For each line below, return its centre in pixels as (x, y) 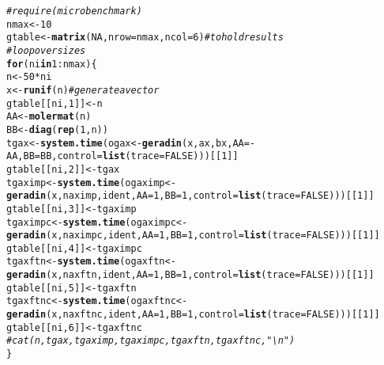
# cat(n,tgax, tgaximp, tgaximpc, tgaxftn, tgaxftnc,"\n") (151, 341)
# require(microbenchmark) (74, 11)
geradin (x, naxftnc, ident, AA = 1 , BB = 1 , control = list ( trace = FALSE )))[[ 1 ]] (193, 315)
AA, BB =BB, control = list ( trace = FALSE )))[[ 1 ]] (122, 156)
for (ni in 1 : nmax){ (52, 64)
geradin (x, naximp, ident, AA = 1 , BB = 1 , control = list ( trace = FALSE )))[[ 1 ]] (190, 196)
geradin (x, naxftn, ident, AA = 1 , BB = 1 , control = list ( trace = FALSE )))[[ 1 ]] (190, 275)
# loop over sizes (46, 50)
